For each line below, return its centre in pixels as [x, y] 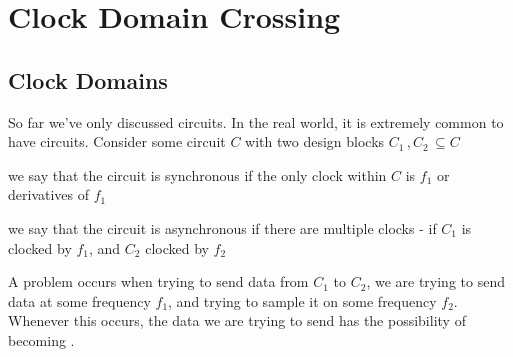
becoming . [41, 339]
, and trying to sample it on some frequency [302, 300]
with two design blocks [315, 141]
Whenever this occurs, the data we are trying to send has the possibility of [237, 320]
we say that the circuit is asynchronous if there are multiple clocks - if [222, 227]
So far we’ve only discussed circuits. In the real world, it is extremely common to [256, 121]
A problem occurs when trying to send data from [158, 281]
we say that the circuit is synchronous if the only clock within [197, 174]
